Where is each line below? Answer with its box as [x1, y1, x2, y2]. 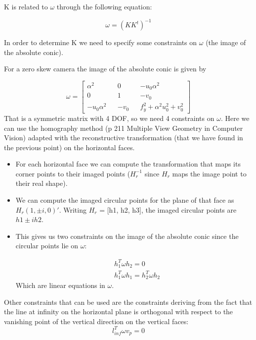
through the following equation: [56, 1, 152, 11]
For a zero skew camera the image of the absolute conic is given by [4, 63, 207, 74]
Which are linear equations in [15, 280, 105, 290]
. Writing [59, 204, 86, 215]
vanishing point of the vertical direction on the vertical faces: [4, 316, 189, 326]
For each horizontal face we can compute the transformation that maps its [15, 159, 241, 169]
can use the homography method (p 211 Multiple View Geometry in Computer [4, 122, 243, 133]
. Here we [220, 113, 250, 123]
